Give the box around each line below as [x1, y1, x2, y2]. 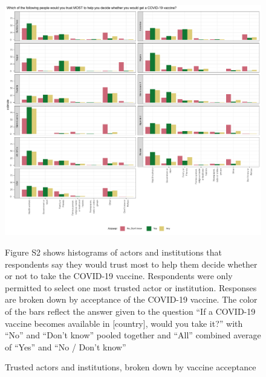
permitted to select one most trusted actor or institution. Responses [5, 281, 257, 294]
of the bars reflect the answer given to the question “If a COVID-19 [5, 304, 256, 317]
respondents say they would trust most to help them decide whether [5, 257, 258, 270]
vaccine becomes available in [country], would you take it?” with [5, 317, 243, 329]
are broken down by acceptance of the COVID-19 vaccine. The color [5, 293, 258, 306]
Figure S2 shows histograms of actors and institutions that [5, 245, 222, 258]
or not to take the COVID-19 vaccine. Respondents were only [5, 269, 233, 282]
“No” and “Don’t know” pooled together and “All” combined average [5, 329, 261, 341]
